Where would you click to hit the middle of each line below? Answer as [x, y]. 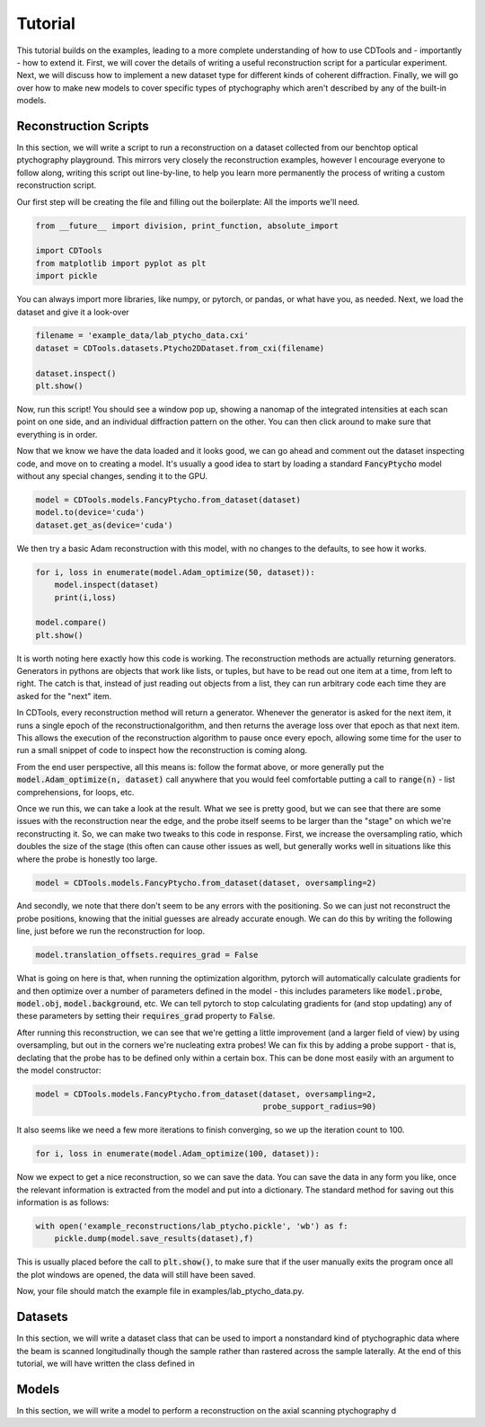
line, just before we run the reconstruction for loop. [111, 931]
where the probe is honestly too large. [87, 859]
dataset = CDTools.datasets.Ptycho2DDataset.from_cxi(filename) [180, 348]
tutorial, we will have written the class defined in [106, 1363]
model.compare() [71, 623]
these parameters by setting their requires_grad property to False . [146, 1016]
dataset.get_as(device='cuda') [105, 525]
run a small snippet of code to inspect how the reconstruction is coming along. [162, 750]
